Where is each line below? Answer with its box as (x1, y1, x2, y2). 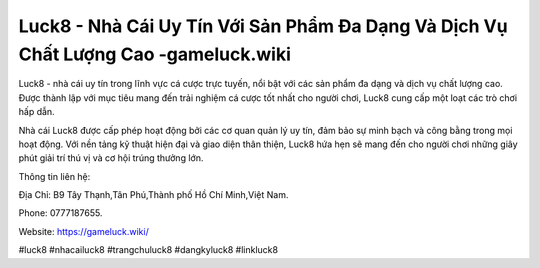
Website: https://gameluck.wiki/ (18, 225, 149, 237)
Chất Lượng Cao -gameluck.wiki (18, 43, 292, 65)
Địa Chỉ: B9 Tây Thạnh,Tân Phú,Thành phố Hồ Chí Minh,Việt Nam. (18, 189, 289, 201)
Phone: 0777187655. (18, 207, 103, 219)
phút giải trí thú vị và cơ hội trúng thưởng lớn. (18, 152, 204, 164)
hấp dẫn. (18, 106, 55, 118)
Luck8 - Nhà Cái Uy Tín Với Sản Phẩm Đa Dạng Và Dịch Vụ (18, 15, 509, 37)
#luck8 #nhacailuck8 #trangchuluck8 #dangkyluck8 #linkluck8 (18, 244, 279, 256)
